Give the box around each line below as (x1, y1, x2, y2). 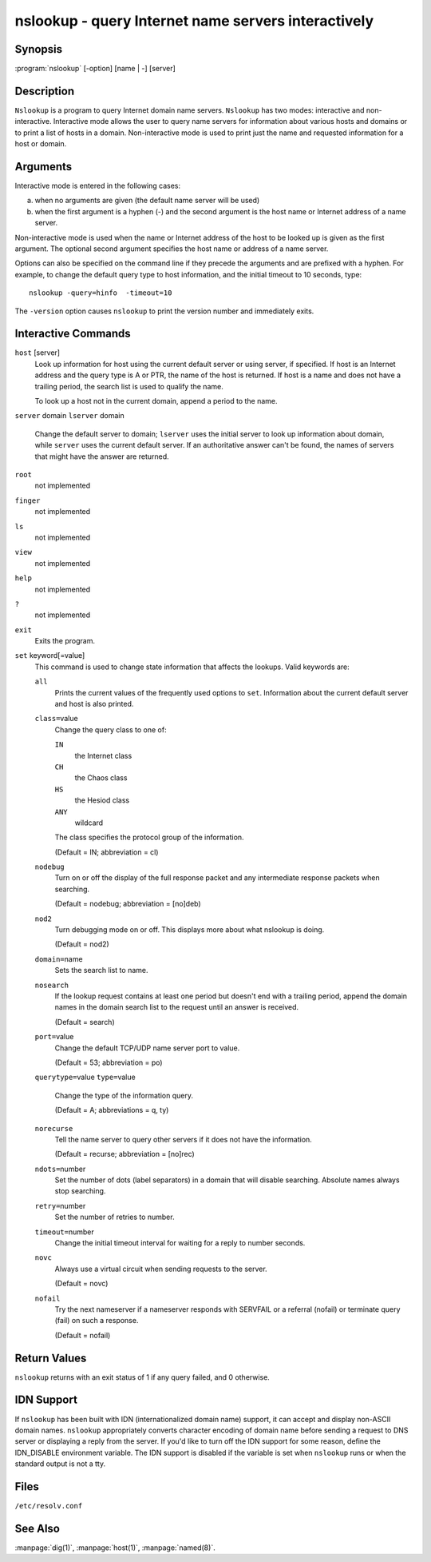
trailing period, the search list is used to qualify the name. (34, 381, 223, 391)
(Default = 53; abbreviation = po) (54, 1058, 163, 1067)
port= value (34, 1032, 74, 1042)
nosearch (34, 980, 69, 990)
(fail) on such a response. (54, 1316, 139, 1325)
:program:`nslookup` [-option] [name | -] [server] (14, 64, 176, 74)
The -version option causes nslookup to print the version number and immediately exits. (14, 306, 314, 316)
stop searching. (54, 1186, 106, 1196)
